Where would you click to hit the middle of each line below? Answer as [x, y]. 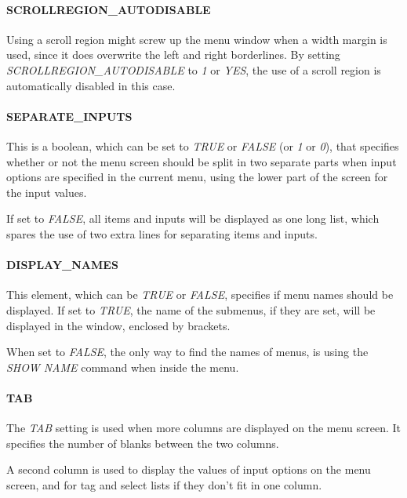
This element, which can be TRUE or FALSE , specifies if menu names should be [200, 294]
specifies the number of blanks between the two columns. [143, 443]
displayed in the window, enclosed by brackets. [118, 325]
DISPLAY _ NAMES [62, 265]
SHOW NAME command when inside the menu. [123, 367]
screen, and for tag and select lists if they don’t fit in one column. [164, 484]
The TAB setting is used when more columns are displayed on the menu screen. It [204, 428]
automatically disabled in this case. [91, 85]
